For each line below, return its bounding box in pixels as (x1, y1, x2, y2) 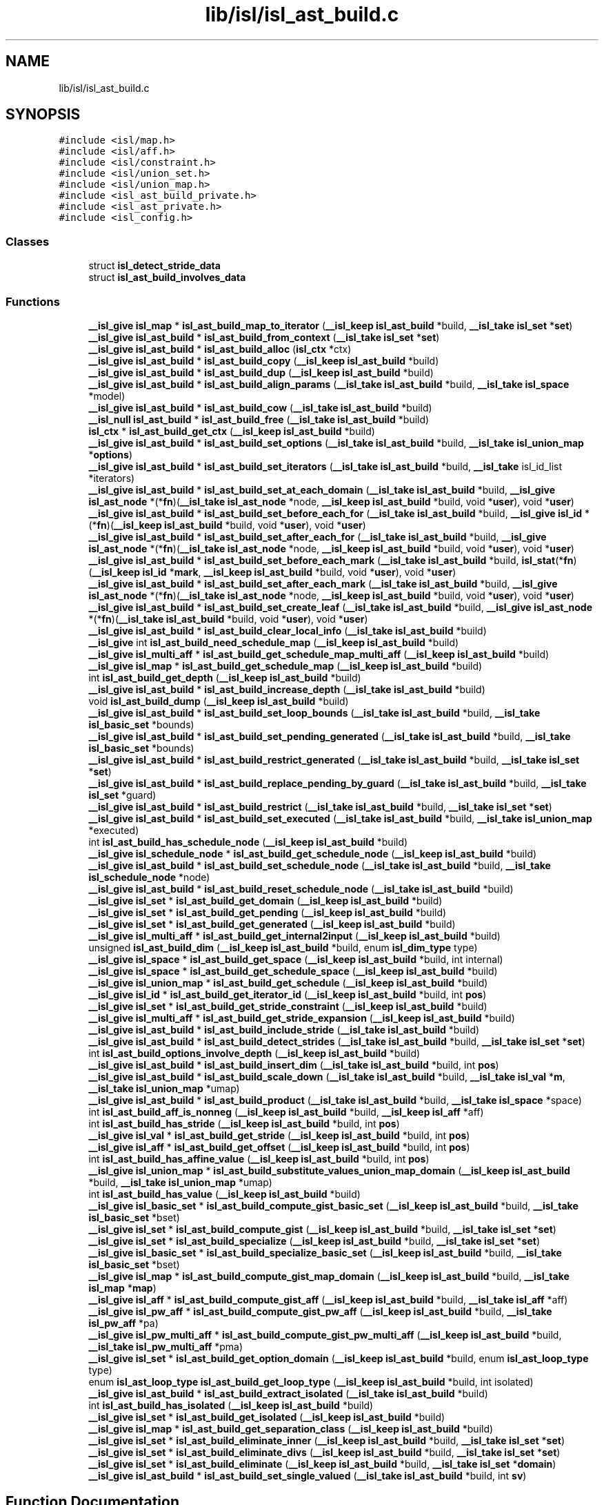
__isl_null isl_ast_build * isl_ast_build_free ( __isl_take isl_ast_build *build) (88, 413, 430, 425)
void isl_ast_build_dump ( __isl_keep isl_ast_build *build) (88, 695, 349, 707)
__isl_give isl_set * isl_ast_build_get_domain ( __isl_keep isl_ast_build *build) (88, 894, 443, 906)
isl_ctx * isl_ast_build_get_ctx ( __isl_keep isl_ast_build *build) (88, 425, 375, 437)
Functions (6, 294, 60, 309)
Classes (6, 234, 50, 249)
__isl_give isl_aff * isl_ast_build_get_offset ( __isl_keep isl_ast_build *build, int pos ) (88, 1140, 470, 1153)
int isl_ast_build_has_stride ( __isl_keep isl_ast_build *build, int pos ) (88, 1117, 400, 1129)
